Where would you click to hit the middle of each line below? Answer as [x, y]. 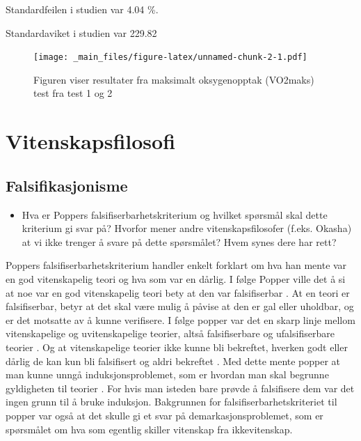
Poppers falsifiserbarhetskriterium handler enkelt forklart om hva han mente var [176, 265]
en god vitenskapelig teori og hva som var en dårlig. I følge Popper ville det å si [176, 278]
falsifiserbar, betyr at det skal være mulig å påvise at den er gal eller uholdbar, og [180, 306]
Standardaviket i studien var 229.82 [81, 32]
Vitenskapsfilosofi [91, 141]
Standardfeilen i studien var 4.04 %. [82, 9]
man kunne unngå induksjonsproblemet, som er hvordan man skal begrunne [167, 374]
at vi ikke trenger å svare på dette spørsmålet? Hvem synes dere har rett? [179, 241]
